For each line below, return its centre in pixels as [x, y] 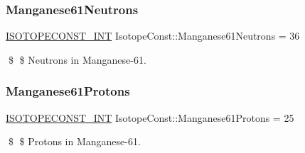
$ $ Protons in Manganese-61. [74, 141]
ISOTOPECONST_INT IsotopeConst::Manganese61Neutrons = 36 [153, 36]
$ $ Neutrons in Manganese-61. [77, 59]
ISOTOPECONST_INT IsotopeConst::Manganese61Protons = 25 [150, 117]
